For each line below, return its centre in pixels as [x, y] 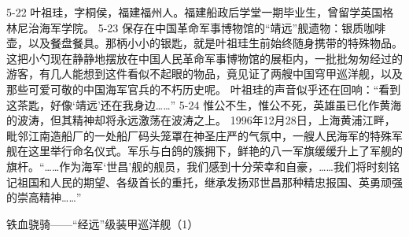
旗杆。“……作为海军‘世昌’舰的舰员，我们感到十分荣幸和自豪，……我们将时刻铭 [203, 166]
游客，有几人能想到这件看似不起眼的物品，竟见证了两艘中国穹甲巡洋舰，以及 [204, 74]
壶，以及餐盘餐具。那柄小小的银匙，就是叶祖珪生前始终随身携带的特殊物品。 [204, 43]
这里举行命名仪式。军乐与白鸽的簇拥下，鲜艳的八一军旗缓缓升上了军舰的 [215, 151]
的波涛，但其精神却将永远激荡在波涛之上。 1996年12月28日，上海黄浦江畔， [201, 120]
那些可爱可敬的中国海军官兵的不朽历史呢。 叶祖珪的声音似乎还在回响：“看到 [204, 89]
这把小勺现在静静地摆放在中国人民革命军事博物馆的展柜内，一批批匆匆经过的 [204, 58]
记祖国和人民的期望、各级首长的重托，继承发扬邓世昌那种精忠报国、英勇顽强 [204, 181]
